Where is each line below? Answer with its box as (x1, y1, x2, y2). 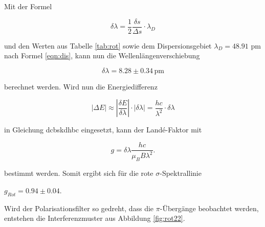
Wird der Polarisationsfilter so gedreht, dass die (4, 202, 154, 213)
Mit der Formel (4, 1, 52, 11)
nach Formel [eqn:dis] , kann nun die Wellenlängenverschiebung (4, 50, 200, 61)
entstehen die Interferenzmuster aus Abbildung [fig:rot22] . (4, 213, 185, 223)
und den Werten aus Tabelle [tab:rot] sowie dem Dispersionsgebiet (4, 40, 212, 51)
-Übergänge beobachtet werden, (160, 202, 259, 213)
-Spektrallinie (160, 168, 202, 178)
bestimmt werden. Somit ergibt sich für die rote (4, 168, 153, 178)
